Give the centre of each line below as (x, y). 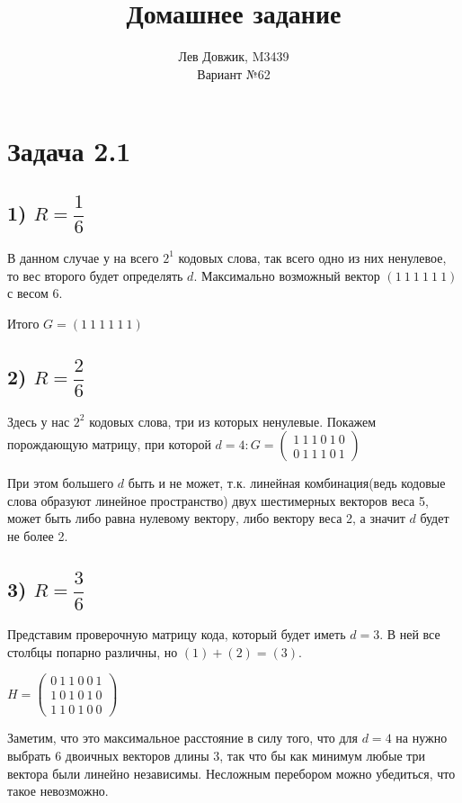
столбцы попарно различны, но (93, 651)
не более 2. (38, 536)
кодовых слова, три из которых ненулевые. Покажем (233, 421)
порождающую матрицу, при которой (109, 444)
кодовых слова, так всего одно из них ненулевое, (312, 257)
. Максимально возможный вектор (287, 275)
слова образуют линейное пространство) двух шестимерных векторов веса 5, (218, 500)
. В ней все (410, 634)
